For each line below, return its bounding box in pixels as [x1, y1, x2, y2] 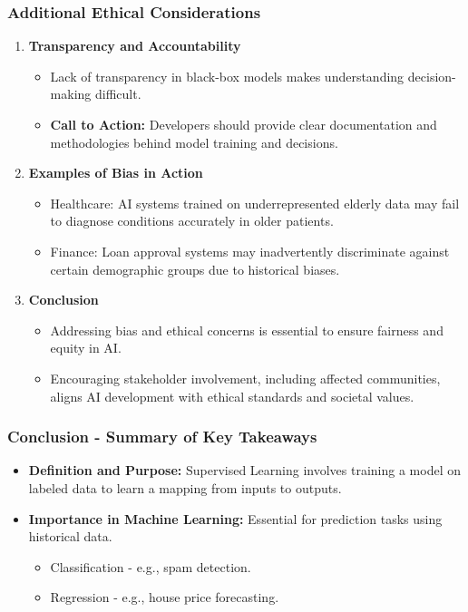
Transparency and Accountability [28, 36, 241, 55]
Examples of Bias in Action [28, 163, 203, 182]
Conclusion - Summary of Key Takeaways [7, 425, 317, 448]
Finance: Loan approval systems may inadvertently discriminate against [50, 241, 450, 260]
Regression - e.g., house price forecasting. [50, 588, 279, 607]
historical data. [28, 527, 112, 546]
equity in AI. [50, 338, 122, 357]
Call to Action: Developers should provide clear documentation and [50, 115, 437, 133]
